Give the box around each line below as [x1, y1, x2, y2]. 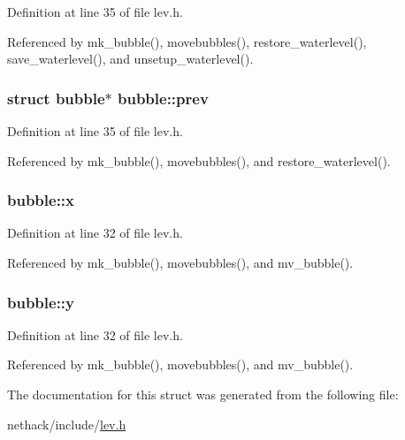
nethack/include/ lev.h [7, 414, 126, 433]
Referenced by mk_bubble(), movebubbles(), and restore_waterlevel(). [7, 151, 391, 170]
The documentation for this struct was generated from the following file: [7, 385, 399, 403]
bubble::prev [118, 87, 209, 109]
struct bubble [7, 87, 105, 109]
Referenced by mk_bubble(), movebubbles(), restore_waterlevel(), [7, 32, 367, 50]
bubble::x [7, 189, 75, 211]
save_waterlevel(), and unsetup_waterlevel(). [7, 49, 254, 68]
